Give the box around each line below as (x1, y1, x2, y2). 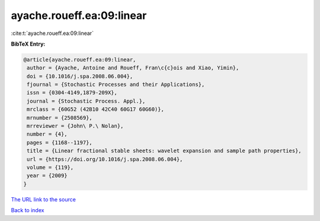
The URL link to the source (11, 196, 76, 203)
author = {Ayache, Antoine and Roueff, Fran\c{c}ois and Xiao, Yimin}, (27, 65, 239, 71)
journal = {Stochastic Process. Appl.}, (27, 98, 146, 104)
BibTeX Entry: (11, 40, 46, 47)
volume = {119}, (27, 164, 74, 171)
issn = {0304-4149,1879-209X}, (27, 89, 118, 96)
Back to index (11, 207, 44, 214)
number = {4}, (27, 131, 68, 137)
